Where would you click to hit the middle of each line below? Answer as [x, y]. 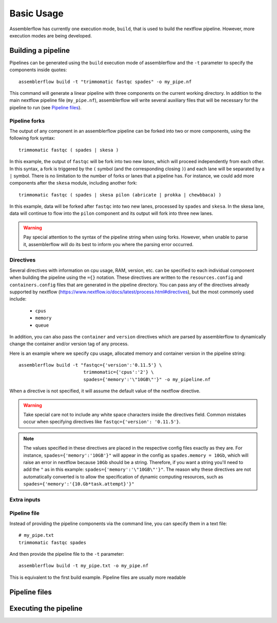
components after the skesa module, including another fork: [73, 183]
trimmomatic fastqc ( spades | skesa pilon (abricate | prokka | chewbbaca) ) [120, 195]
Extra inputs [25, 499]
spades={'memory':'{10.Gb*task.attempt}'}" [79, 484]
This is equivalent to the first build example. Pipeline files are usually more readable [98, 577]
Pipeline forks [27, 120]
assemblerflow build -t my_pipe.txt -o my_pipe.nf [84, 566]
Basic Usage [36, 13]
